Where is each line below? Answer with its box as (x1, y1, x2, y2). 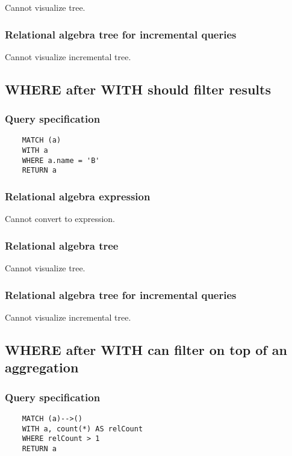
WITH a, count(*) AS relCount (22, 424, 143, 433)
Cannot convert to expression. (5, 212, 116, 225)
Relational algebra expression (5, 188, 151, 203)
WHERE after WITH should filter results (5, 79, 271, 98)
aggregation (5, 358, 79, 377)
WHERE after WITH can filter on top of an (5, 340, 287, 359)
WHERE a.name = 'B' (22, 156, 100, 165)
